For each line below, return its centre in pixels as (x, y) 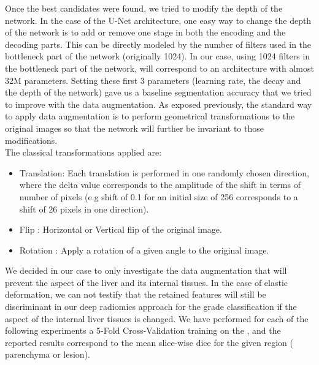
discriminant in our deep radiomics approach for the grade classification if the (151, 307)
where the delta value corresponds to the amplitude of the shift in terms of (160, 185)
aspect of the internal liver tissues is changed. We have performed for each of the (157, 318)
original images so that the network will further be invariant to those (134, 128)
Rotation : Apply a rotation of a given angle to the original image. (144, 250)
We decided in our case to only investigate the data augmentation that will (146, 270)
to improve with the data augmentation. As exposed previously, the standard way (159, 104)
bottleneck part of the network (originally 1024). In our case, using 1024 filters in (158, 56)
